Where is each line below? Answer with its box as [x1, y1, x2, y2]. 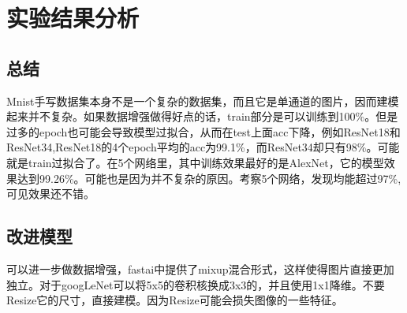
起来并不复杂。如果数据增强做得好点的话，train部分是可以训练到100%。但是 [6, 108, 398, 125]
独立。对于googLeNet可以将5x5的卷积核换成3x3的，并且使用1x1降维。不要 [6, 276, 385, 293]
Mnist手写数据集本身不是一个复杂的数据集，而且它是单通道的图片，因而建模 [6, 92, 399, 109]
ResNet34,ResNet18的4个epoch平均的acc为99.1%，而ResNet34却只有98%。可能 [6, 139, 400, 155]
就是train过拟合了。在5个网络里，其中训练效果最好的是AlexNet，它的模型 [6, 154, 384, 170]
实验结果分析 [6, 2, 140, 34]
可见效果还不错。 [6, 185, 95, 202]
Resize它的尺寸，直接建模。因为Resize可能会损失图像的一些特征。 [6, 292, 343, 308]
